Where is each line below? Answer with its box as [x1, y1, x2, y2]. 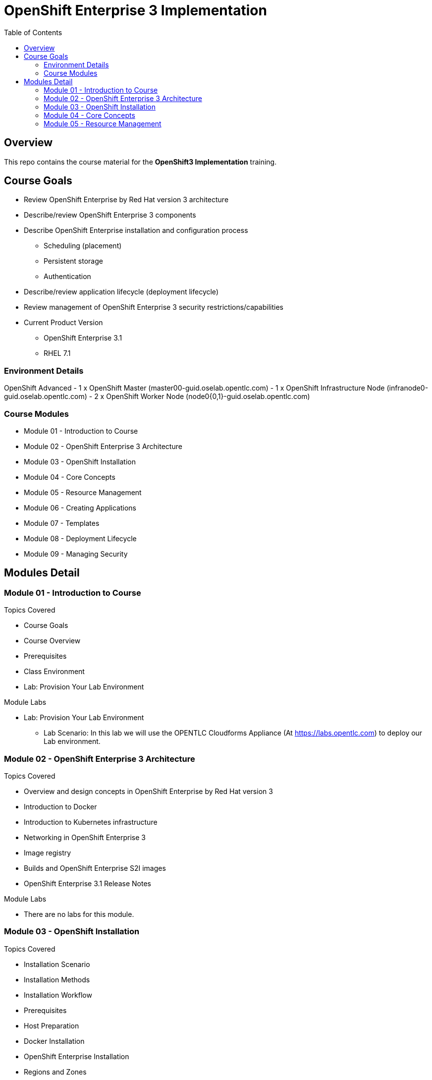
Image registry [24, 848, 71, 857]
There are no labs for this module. [24, 909, 134, 918]
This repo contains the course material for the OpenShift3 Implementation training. [4, 157, 277, 166]
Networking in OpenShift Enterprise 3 [24, 833, 146, 842]
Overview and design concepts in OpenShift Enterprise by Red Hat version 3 [24, 787, 273, 796]
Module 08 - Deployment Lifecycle [24, 534, 137, 543]
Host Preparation [24, 1021, 79, 1030]
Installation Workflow [24, 990, 92, 999]
